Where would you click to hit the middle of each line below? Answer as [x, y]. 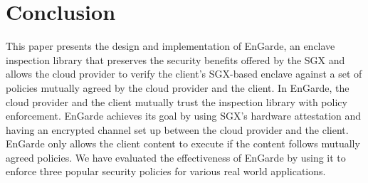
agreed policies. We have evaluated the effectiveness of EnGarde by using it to [176, 157]
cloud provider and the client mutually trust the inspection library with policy [177, 101]
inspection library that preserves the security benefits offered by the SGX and [175, 59]
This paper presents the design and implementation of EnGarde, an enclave [170, 46]
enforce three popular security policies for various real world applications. [166, 171]
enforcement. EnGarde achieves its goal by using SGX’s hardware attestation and [184, 116]
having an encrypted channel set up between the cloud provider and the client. [177, 129]
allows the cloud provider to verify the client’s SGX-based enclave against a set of [184, 74]
